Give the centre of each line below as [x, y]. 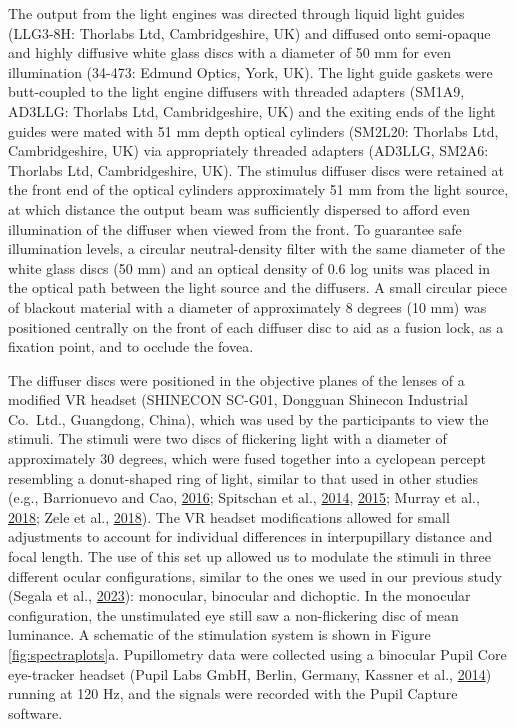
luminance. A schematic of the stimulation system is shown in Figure [219, 634]
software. [35, 712]
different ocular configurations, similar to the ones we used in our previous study [255, 575]
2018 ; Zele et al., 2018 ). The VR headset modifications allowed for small [229, 516]
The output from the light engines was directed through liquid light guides [236, 13]
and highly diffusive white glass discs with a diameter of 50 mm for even [229, 52]
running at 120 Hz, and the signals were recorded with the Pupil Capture [233, 693]
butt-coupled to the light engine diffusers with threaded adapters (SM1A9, [236, 91]
